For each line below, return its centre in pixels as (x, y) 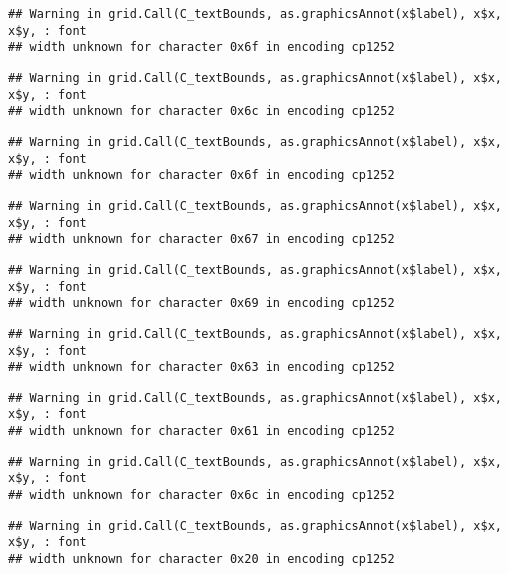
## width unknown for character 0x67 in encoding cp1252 (201, 239)
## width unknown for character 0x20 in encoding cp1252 (201, 559)
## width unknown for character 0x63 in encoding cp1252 (201, 367)
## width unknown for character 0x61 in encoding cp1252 (201, 431)
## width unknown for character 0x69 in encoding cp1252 (201, 303)
